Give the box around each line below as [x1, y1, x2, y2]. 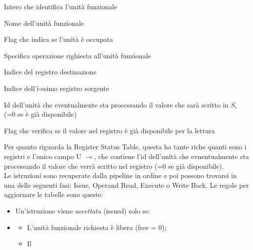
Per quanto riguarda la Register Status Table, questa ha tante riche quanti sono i [4, 142, 247, 152]
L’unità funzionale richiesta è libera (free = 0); [27, 222, 167, 232]
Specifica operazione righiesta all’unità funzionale [4, 50, 151, 60]
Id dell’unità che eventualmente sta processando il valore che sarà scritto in [4, 99, 229, 109]
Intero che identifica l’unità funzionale [4, 1, 117, 11]
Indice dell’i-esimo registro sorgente [4, 83, 109, 93]
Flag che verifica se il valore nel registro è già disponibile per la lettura [4, 125, 215, 135]
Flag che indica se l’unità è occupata [4, 34, 113, 44]
